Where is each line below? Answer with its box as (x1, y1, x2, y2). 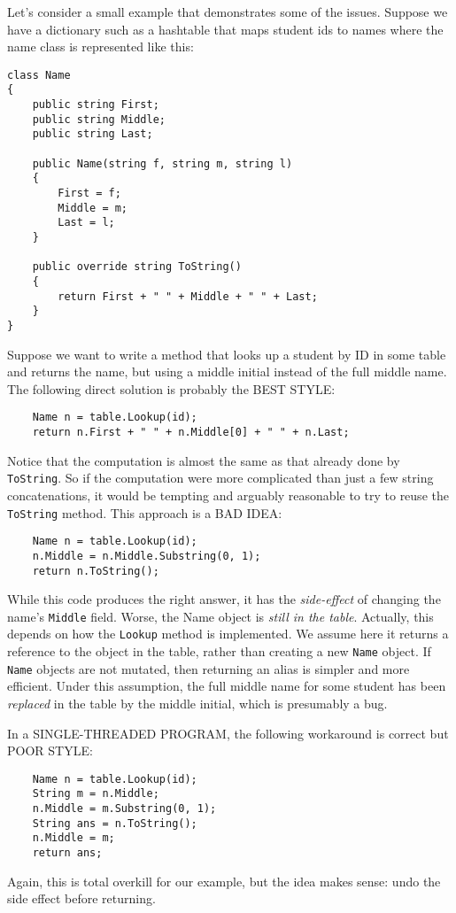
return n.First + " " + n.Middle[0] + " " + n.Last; (32, 426, 350, 439)
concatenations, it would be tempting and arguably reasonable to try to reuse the (7, 485, 449, 504)
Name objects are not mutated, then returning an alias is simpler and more (7, 659, 410, 677)
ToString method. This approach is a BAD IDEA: (7, 503, 282, 522)
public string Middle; (32, 112, 166, 126)
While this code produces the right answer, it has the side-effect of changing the (7, 590, 441, 608)
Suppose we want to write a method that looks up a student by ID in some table (7, 344, 446, 363)
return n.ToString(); (32, 564, 159, 577)
